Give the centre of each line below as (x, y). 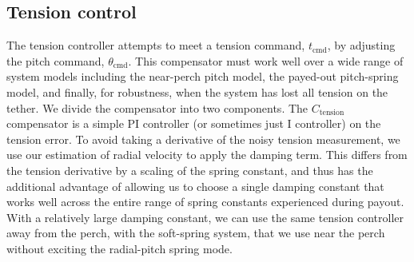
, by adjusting (361, 45)
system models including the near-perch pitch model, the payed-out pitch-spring (203, 76)
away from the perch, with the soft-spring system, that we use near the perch (196, 233)
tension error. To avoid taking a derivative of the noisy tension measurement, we (203, 139)
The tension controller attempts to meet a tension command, (156, 45)
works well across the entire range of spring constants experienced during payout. (205, 202)
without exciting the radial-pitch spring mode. (119, 248)
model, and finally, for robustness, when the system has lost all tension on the (197, 91)
